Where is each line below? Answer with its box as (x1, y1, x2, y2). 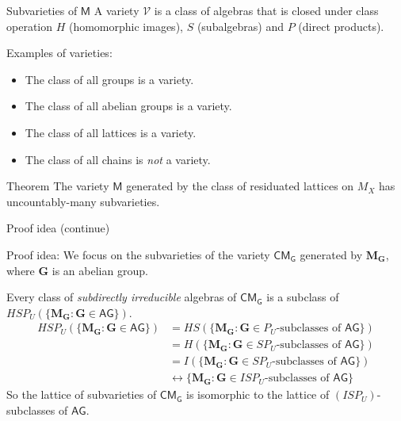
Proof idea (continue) (6, 220, 110, 236)
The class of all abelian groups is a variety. (25, 98, 232, 114)
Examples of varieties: (6, 44, 113, 61)
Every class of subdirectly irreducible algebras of (6, 289, 237, 305)
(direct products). (298, 17, 384, 34)
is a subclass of (266, 289, 339, 305)
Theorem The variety (6, 178, 109, 194)
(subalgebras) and (197, 17, 284, 34)
